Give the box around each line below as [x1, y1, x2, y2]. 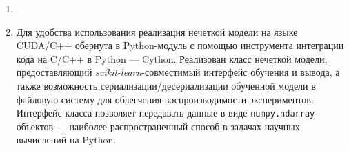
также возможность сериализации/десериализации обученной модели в [16, 78, 316, 92]
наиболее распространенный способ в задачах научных [69, 119, 300, 133]
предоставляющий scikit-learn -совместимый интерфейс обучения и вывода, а [16, 65, 340, 79]
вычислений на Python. [16, 132, 117, 147]
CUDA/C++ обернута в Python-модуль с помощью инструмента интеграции [16, 38, 344, 52]
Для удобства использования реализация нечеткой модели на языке [16, 24, 298, 39]
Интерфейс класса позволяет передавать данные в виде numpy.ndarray [16, 105, 315, 120]
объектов [16, 119, 54, 133]
